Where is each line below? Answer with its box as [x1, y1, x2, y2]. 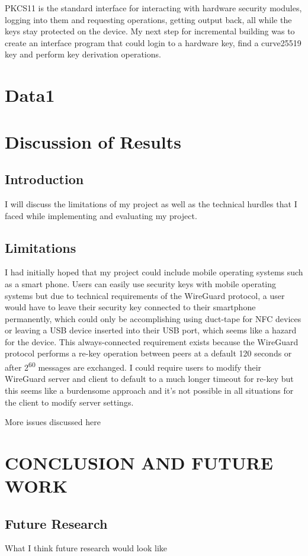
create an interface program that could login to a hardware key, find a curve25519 [5, 36, 301, 49]
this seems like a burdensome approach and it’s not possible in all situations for [5, 384, 294, 396]
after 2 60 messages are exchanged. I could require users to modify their [5, 359, 262, 373]
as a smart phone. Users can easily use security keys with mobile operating [5, 277, 277, 290]
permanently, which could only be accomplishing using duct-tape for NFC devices [5, 312, 301, 324]
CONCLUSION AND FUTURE [5, 450, 273, 474]
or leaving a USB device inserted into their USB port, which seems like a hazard [5, 324, 297, 336]
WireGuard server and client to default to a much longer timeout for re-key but [5, 372, 294, 385]
